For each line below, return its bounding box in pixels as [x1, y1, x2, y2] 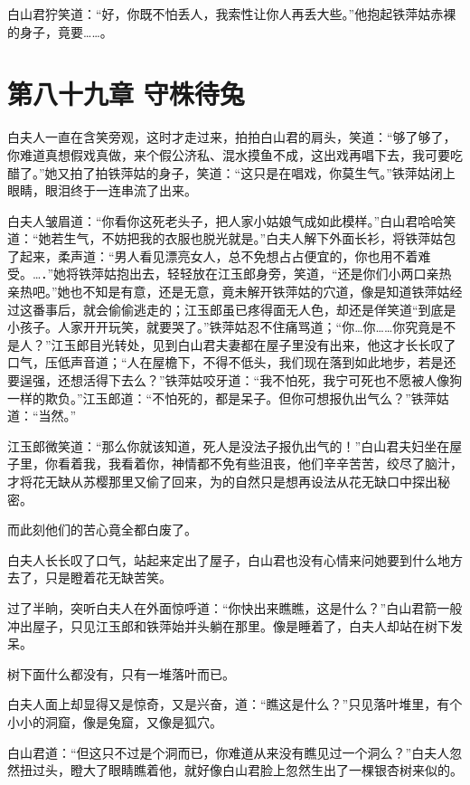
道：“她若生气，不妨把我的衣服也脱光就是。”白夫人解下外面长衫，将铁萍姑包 [7, 229, 456, 248]
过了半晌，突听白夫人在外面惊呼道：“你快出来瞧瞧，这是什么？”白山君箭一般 [7, 598, 463, 617]
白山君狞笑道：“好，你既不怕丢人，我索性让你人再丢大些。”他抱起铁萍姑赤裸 [7, 5, 456, 23]
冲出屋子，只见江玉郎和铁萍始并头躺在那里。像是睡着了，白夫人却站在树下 [7, 616, 450, 635]
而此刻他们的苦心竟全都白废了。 [7, 520, 197, 539]
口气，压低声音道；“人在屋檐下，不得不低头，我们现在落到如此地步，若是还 [7, 353, 456, 372]
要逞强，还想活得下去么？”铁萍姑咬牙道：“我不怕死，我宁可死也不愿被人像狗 [7, 371, 463, 390]
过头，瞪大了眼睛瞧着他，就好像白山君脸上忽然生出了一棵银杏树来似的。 [32, 761, 463, 780]
